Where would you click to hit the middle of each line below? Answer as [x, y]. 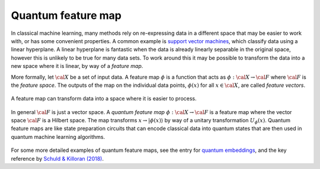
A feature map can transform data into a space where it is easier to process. [104, 99]
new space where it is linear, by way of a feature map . [77, 66]
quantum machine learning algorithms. [58, 136]
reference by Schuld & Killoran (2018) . [57, 158]
